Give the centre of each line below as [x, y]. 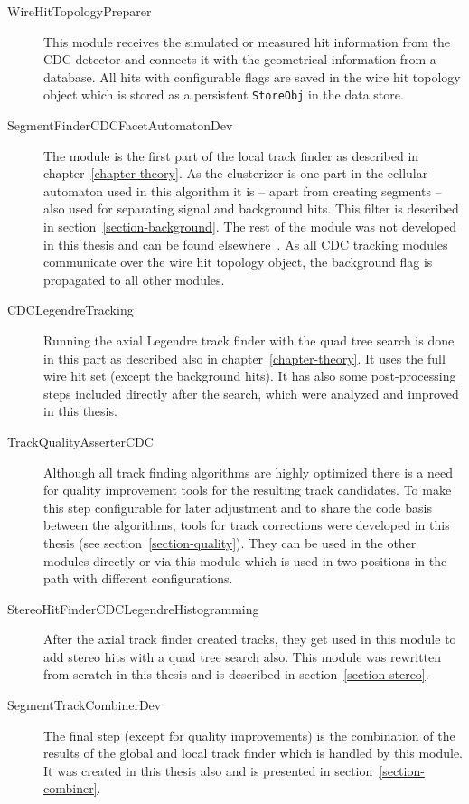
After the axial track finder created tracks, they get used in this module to [250, 639]
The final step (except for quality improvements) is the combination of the [249, 735]
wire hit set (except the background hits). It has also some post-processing [250, 376]
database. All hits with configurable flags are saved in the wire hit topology [252, 76]
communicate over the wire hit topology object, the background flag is [238, 262]
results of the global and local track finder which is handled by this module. [253, 753]
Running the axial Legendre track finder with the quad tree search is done [249, 340]
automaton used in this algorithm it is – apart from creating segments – [243, 190]
